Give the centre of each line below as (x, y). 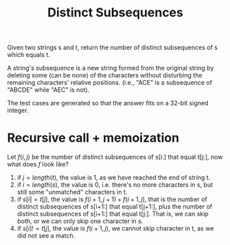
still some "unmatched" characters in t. (72, 192)
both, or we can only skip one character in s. (80, 221)
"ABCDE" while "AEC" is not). (48, 90)
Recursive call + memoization (93, 138)
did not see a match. (46, 236)
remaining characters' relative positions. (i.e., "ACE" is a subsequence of (110, 83)
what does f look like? (38, 164)
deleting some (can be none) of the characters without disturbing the (105, 75)
